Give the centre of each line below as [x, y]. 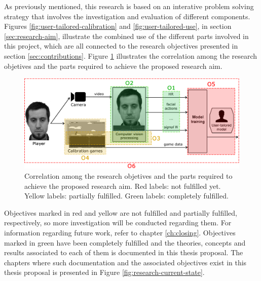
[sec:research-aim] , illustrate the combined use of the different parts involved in [126, 36]
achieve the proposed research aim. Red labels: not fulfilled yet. [123, 186]
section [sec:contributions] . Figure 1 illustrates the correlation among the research [131, 55]
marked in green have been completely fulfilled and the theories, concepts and [125, 242]
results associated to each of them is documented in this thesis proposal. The [124, 252]
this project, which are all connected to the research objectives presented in [121, 46]
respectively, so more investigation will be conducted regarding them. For [118, 223]
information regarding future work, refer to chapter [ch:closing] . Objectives [120, 232]
